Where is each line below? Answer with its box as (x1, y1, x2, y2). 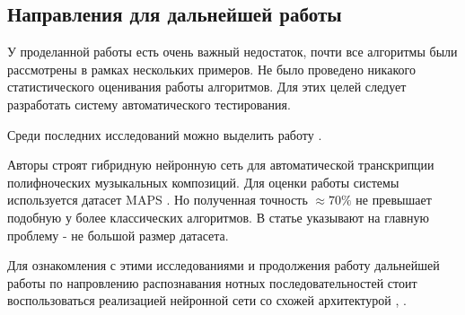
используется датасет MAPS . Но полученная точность (7, 190, 308, 209)
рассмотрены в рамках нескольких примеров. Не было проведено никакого (7, 59, 416, 78)
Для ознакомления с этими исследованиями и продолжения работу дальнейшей (7, 256, 440, 275)
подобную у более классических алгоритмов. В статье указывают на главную (7, 207, 429, 226)
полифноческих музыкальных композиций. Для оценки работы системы (7, 172, 399, 191)
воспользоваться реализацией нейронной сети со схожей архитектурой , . (7, 291, 407, 310)
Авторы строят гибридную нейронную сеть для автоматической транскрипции (7, 155, 434, 174)
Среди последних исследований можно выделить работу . (7, 125, 322, 144)
